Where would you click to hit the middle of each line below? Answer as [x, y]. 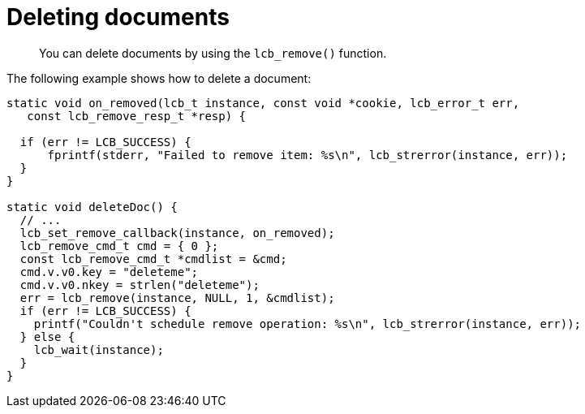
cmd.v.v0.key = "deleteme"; [109, 272]
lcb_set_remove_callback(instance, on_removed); [177, 233]
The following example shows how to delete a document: [159, 78]
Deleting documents [118, 17]
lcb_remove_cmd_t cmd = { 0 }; [119, 246]
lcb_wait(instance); [99, 349]
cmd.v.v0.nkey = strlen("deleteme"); [140, 285]
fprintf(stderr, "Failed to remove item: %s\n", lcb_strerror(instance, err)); [308, 155]
